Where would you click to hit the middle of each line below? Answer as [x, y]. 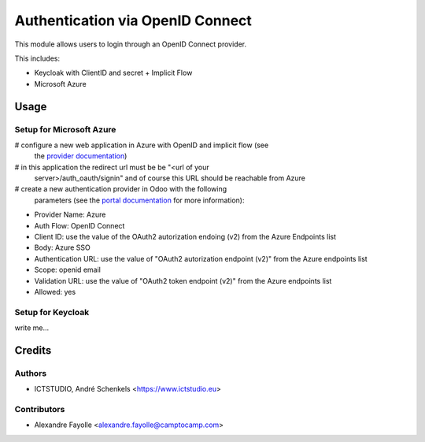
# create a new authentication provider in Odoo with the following [121, 189]
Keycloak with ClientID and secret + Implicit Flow [113, 73]
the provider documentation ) [81, 156]
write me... [32, 328]
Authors [31, 373]
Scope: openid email [68, 270]
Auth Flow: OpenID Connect [79, 225]
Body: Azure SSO [62, 247]
